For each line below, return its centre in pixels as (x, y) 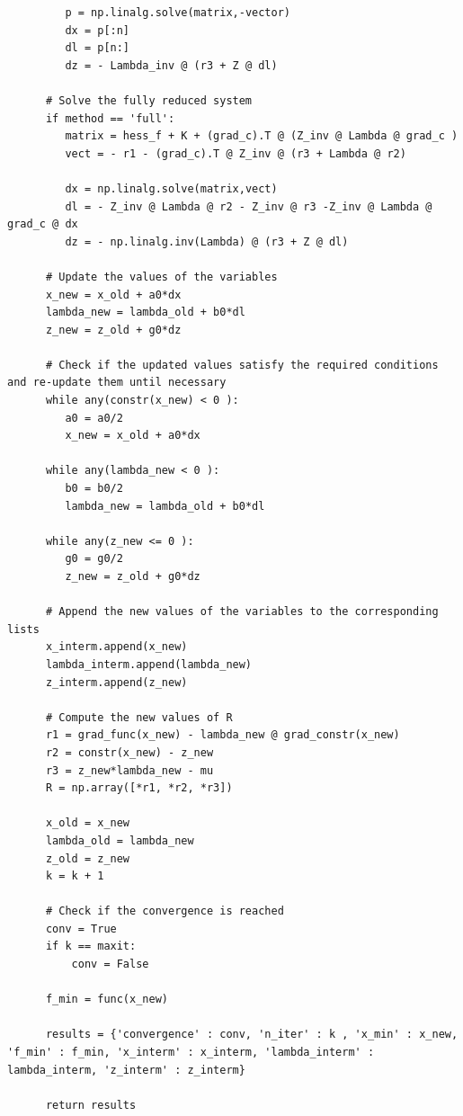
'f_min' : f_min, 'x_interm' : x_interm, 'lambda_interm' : (191, 1053)
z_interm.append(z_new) (116, 682)
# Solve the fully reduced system (149, 100)
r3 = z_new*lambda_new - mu (129, 770)
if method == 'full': (110, 118)
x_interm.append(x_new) (116, 647)
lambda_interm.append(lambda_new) (149, 664)
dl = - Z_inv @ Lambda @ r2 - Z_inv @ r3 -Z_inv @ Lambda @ (249, 206)
